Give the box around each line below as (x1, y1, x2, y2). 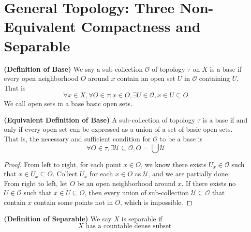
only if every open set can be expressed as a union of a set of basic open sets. (4, 124, 233, 134)
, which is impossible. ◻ (120, 197, 192, 207)
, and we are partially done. (148, 169, 230, 179)
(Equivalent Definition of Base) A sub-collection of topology (4, 114, 195, 124)
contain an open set (117, 73, 176, 83)
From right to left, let (4, 178, 68, 188)
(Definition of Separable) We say (4, 213, 112, 223)
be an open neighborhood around (77, 178, 176, 188)
